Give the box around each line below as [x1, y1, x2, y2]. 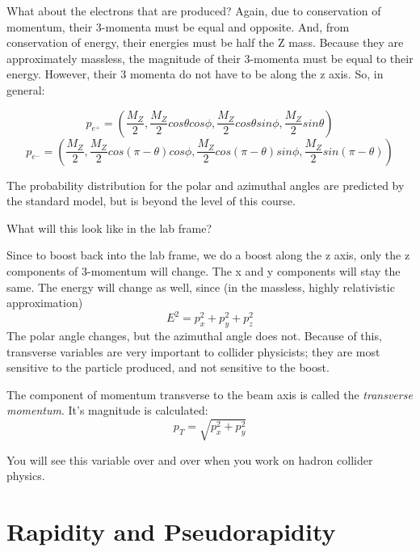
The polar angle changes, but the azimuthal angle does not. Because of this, [6, 327, 382, 344]
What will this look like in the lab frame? [6, 219, 212, 236]
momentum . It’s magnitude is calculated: [6, 402, 208, 419]
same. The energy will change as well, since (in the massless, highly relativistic [6, 278, 395, 295]
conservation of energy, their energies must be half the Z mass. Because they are [6, 34, 404, 51]
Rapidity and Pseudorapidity [6, 514, 336, 547]
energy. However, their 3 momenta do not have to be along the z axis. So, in [6, 65, 384, 82]
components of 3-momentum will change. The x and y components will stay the [6, 262, 401, 279]
